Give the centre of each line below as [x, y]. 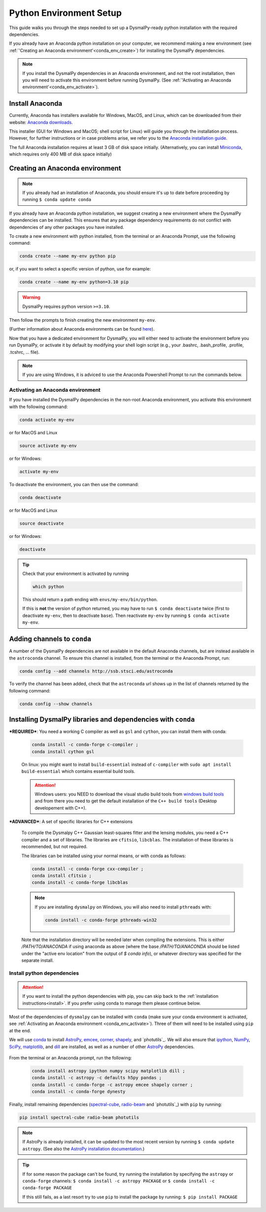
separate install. [38, 960]
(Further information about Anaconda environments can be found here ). [82, 329]
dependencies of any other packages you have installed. [66, 227]
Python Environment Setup [66, 13]
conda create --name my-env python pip [67, 256]
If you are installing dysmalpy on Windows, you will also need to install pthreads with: [123, 907]
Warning [31, 297]
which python [48, 587]
